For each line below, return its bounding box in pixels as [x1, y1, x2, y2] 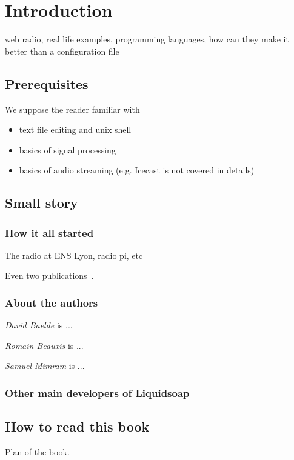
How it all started [5, 225, 94, 240]
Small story [5, 193, 78, 212]
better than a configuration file [5, 44, 119, 57]
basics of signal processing [19, 143, 116, 156]
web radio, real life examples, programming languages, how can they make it [5, 33, 289, 45]
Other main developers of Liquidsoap [5, 385, 190, 400]
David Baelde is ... [5, 319, 73, 332]
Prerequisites [5, 74, 89, 93]
